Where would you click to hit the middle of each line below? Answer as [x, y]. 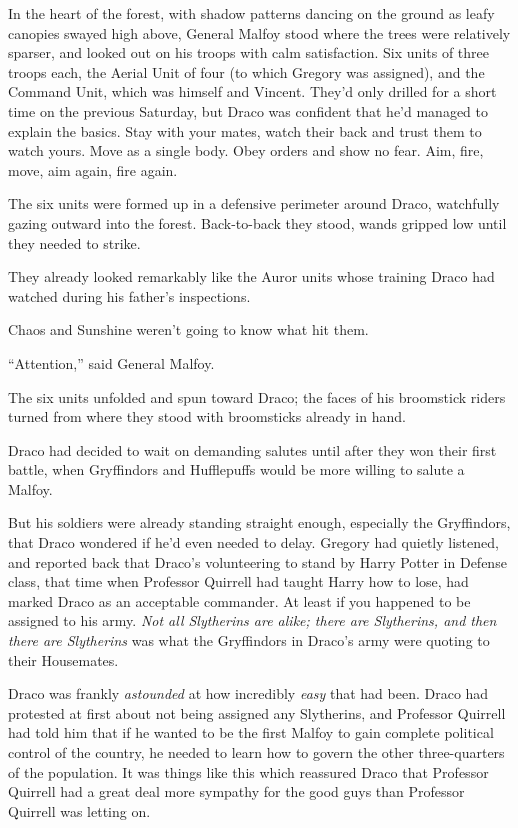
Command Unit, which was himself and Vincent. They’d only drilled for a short [252, 91]
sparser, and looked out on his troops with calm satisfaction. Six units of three [248, 52]
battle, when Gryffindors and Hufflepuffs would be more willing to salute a [236, 469]
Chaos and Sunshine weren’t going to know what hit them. [188, 329]
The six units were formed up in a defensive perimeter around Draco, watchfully [254, 203]
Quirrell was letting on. [79, 810]
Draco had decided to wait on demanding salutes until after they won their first [252, 449]
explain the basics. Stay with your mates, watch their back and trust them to [245, 130]
